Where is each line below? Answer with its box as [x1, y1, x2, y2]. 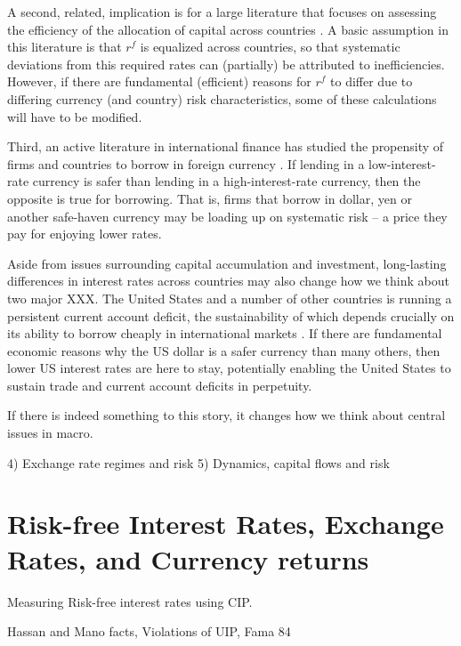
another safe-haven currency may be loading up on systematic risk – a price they [7, 206, 448, 225]
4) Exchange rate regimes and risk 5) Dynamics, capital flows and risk [7, 453, 390, 472]
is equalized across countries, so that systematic [140, 37, 400, 56]
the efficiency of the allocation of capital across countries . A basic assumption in [7, 20, 449, 38]
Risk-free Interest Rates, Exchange [7, 505, 444, 542]
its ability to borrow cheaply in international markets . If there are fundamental [7, 324, 442, 343]
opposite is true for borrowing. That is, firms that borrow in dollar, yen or [7, 189, 412, 207]
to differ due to [330, 72, 413, 91]
